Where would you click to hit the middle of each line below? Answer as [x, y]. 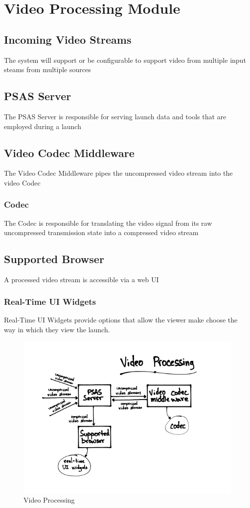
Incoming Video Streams [68, 39]
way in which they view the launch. [57, 329]
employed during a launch [43, 126]
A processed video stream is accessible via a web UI [81, 280]
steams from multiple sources [47, 69]
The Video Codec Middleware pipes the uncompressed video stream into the [118, 173]
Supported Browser [54, 259]
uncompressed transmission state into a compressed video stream [101, 232]
